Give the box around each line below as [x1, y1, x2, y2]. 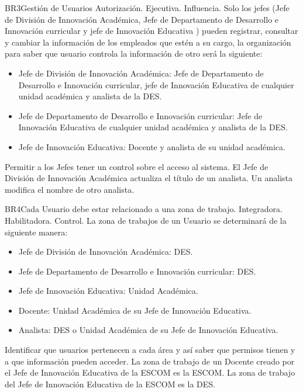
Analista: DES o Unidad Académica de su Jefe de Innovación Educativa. [18, 324, 278, 336]
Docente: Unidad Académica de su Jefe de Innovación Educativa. [18, 304, 252, 316]
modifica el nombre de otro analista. [5, 183, 135, 195]
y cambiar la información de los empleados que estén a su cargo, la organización [5, 36, 291, 48]
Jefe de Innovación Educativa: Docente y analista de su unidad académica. [18, 140, 285, 152]
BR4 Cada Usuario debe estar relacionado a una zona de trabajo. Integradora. [5, 203, 283, 215]
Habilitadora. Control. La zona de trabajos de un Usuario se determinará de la [5, 214, 287, 226]
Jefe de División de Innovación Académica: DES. [18, 245, 193, 258]
